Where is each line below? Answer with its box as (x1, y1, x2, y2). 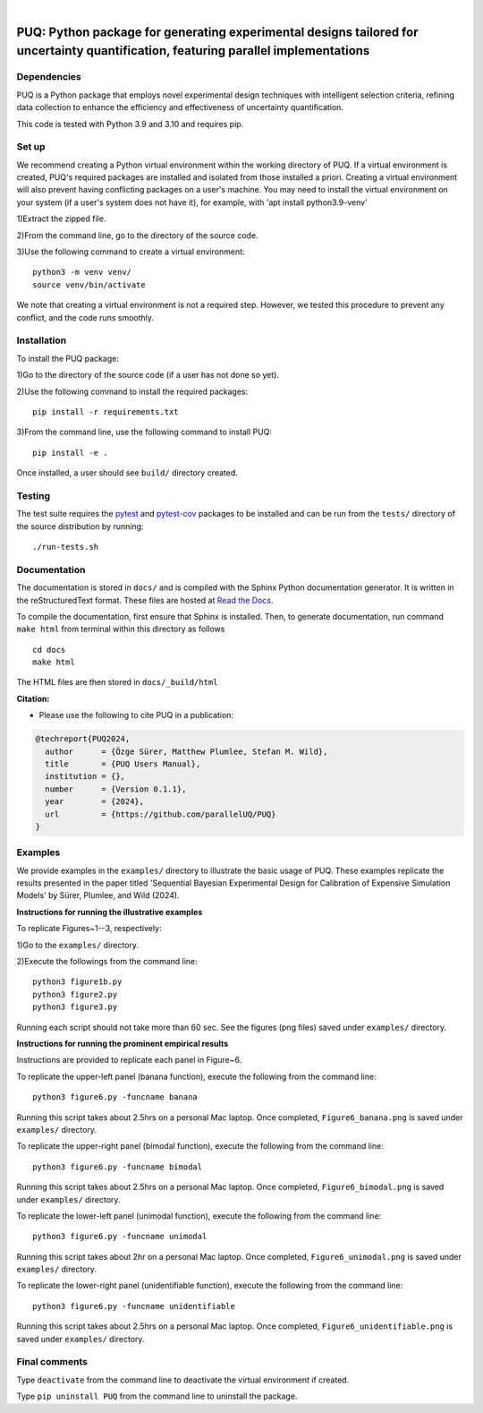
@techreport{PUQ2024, (35, 734, 131, 744)
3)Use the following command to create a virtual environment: (16, 246, 245, 257)
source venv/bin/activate (32, 279, 147, 290)
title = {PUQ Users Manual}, (45, 759, 201, 769)
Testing (16, 489, 51, 501)
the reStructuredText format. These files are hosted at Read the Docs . (16, 595, 274, 605)
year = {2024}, (45, 797, 145, 807)
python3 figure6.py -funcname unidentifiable (32, 1301, 236, 1311)
